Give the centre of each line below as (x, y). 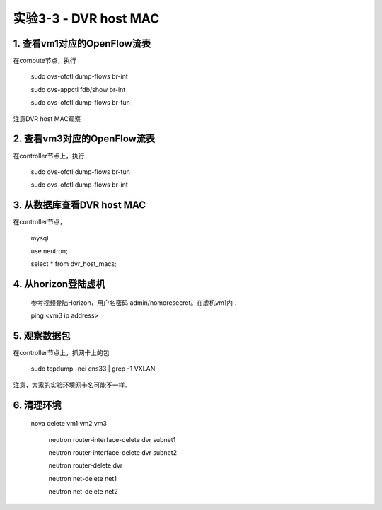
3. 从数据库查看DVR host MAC (80, 205)
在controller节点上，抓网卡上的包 (61, 353)
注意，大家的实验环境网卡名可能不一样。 (72, 385)
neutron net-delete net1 (82, 478)
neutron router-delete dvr (86, 465)
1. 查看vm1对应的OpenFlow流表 (82, 44)
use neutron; (49, 251)
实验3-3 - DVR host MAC (86, 18)
